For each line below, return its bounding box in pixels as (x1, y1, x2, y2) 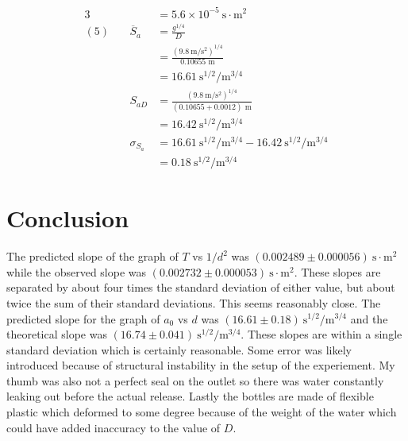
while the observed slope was (6, 263, 147, 280)
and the (350, 310, 388, 327)
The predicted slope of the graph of (6, 248, 179, 265)
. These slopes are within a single (241, 326, 402, 342)
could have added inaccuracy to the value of (6, 419, 221, 435)
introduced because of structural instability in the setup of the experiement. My (6, 357, 395, 373)
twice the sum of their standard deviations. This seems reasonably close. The (6, 294, 381, 311)
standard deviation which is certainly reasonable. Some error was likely (6, 341, 352, 358)
